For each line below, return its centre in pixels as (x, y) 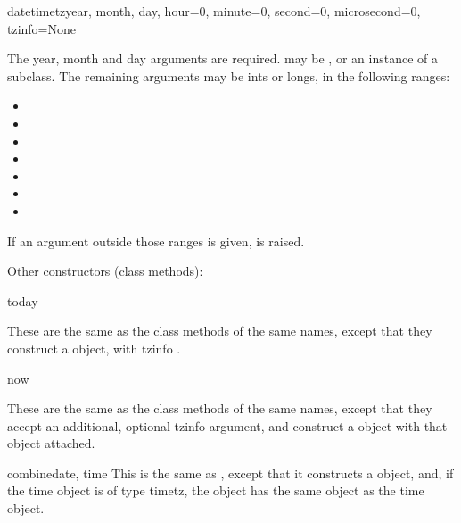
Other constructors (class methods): (105, 271)
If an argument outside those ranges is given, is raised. (156, 241)
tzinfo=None (42, 28)
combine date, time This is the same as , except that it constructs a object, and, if (230, 473)
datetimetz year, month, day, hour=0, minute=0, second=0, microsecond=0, (214, 11)
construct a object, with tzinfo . (94, 348)
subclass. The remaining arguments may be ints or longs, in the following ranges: (229, 75)
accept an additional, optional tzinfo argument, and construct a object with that (227, 425)
